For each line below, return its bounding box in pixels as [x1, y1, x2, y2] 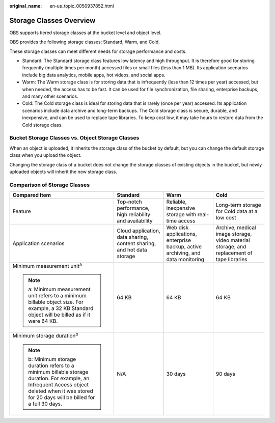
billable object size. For [28, 298, 84, 305]
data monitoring [166, 256, 205, 263]
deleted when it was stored [28, 387, 94, 394]
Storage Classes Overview [9, 16, 96, 25]
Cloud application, [117, 227, 160, 234]
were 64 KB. [28, 318, 58, 325]
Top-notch [117, 199, 142, 206]
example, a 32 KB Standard [28, 305, 94, 312]
